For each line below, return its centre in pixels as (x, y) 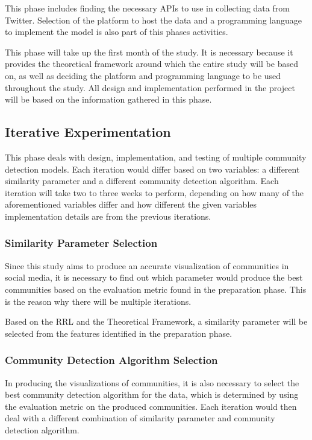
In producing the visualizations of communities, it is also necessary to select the (152, 382)
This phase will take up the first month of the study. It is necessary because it (149, 52)
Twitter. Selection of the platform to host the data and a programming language (153, 20)
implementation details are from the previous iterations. (108, 216)
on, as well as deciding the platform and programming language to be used (143, 75)
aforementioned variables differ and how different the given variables (131, 204)
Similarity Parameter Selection (81, 243)
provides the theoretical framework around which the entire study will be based (151, 64)
